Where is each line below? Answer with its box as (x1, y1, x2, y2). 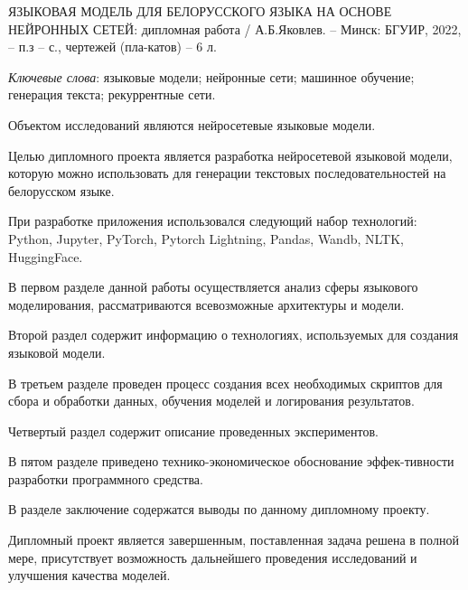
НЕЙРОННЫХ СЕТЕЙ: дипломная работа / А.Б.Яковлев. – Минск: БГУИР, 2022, (8, 19, 462, 38)
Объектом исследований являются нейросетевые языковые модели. (8, 115, 376, 134)
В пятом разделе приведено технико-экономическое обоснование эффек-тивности (8, 452, 454, 471)
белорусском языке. (8, 181, 115, 200)
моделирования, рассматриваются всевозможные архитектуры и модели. (8, 295, 405, 314)
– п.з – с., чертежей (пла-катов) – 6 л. (8, 37, 217, 56)
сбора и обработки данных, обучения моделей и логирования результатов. (8, 391, 415, 410)
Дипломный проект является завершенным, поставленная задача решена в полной (8, 530, 459, 549)
